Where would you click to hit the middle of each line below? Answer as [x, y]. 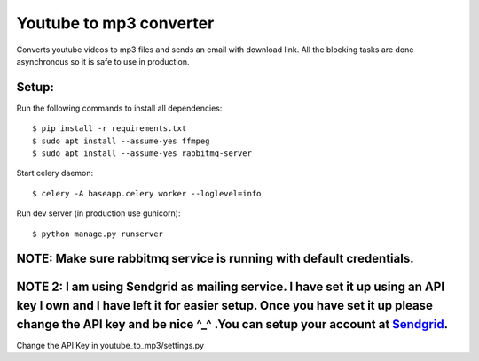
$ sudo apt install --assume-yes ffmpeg [121, 141]
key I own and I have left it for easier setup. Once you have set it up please [225, 306]
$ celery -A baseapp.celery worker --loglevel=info [147, 193]
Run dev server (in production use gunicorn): [98, 213]
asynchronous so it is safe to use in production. [103, 61]
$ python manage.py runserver [98, 234]
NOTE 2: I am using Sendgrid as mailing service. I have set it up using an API [231, 287]
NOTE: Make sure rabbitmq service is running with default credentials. [215, 259]
